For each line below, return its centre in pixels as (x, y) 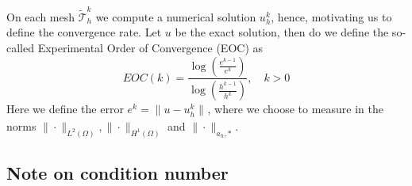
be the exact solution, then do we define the (282, 32)
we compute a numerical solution (176, 16)
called (20, 47)
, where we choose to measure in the (295, 109)
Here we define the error (65, 109)
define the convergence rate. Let (84, 32)
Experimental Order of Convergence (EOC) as (150, 47)
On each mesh (41, 16)
